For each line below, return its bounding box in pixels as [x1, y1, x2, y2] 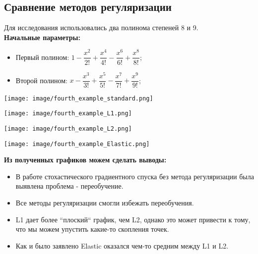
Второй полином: [15, 75, 67, 85]
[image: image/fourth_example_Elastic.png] [4, 140, 150, 148]
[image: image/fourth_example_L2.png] [4, 125, 132, 132]
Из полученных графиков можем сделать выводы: [4, 154, 167, 165]
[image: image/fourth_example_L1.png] [4, 110, 132, 117]
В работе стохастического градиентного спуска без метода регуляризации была [15, 171, 254, 181]
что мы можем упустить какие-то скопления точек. [15, 224, 169, 234]
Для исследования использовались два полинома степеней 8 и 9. [4, 22, 198, 33]
